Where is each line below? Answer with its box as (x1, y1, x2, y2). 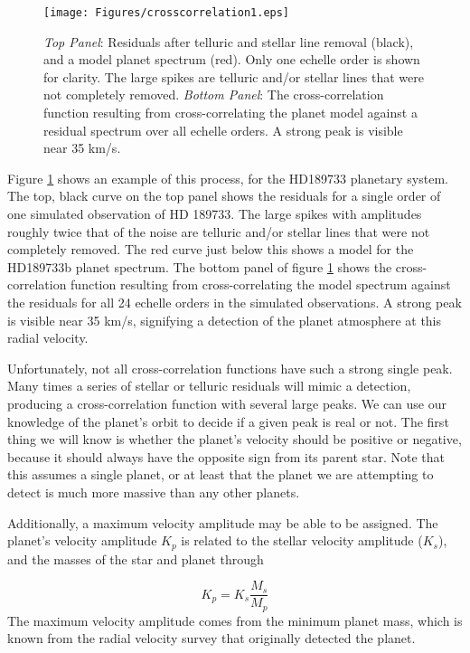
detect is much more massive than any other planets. (7, 482, 300, 501)
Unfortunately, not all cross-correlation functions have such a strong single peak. (7, 358, 453, 377)
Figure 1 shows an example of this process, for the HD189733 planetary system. (7, 168, 448, 187)
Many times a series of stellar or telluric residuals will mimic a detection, (7, 376, 411, 395)
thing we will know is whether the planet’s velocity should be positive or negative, (7, 430, 462, 449)
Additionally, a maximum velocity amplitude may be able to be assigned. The (7, 513, 438, 532)
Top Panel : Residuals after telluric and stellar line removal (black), (43, 32, 414, 51)
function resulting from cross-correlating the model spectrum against (70, 275, 451, 294)
